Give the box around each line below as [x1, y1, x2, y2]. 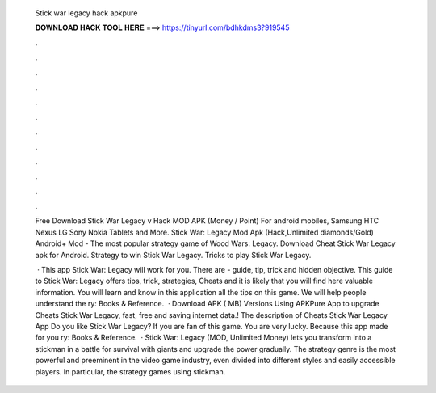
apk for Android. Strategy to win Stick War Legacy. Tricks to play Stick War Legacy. [35, 250, 312, 260]
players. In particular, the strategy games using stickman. [35, 366, 226, 376]
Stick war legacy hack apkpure [35, 8, 138, 18]
